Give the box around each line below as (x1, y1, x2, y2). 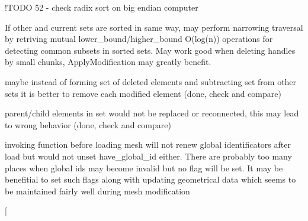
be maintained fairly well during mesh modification (5, 184, 190, 197)
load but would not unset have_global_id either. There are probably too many (5, 149, 292, 162)
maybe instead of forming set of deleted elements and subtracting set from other (5, 75, 297, 87)
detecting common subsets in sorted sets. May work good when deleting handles (5, 44, 296, 56)
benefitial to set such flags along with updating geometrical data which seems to (5, 173, 296, 186)
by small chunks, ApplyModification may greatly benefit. (5, 56, 211, 68)
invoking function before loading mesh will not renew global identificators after (5, 138, 291, 151)
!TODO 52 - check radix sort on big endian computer (5, 1, 198, 13)
